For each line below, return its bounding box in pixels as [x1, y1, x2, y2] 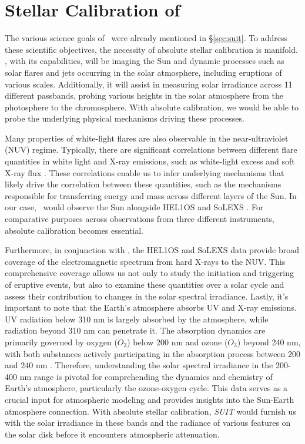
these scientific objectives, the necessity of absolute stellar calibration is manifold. [5, 43, 298, 55]
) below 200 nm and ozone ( [127, 335, 228, 348]
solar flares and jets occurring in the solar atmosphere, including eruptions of [5, 66, 282, 78]
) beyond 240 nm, [237, 335, 301, 348]
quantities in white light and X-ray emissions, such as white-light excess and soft [5, 155, 295, 167]
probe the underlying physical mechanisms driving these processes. [5, 112, 244, 125]
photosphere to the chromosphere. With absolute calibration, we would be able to [5, 100, 299, 113]
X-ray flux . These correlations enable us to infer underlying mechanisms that [5, 166, 284, 179]
